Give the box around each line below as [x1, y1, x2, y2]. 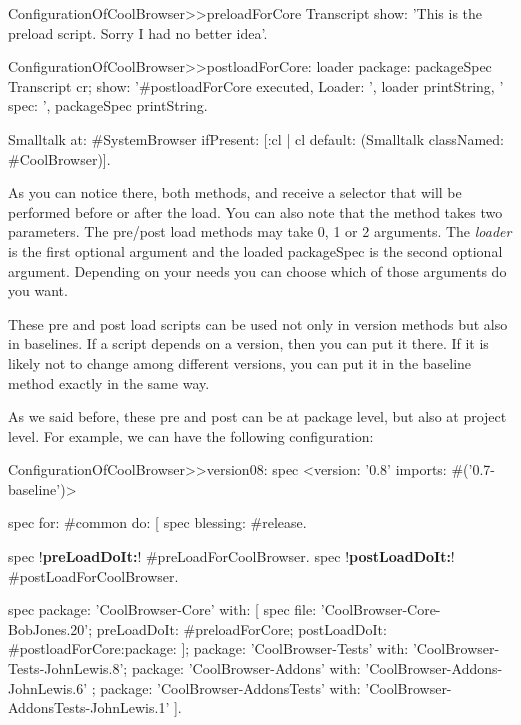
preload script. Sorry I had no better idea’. [8, 22, 268, 43]
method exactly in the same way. [8, 372, 210, 393]
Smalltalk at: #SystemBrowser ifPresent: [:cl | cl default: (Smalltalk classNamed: [8, 128, 504, 149]
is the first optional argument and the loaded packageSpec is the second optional [8, 240, 503, 261]
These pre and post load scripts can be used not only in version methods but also [8, 313, 508, 334]
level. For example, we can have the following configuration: [8, 425, 374, 446]
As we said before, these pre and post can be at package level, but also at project [8, 406, 507, 427]
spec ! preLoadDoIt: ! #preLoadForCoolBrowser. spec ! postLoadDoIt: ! [8, 546, 455, 567]
